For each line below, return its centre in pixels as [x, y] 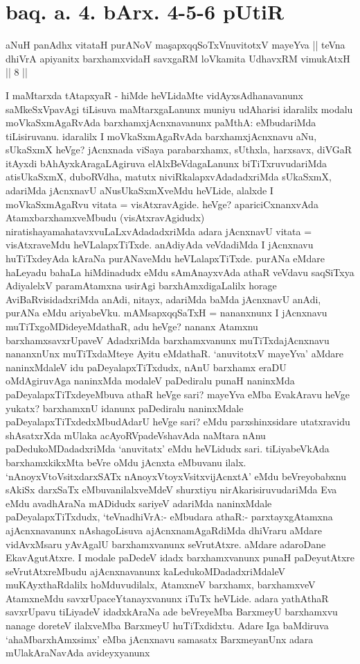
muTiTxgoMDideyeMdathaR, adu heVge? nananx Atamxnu [132, 326]
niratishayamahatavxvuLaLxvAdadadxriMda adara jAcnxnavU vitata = [159, 231]
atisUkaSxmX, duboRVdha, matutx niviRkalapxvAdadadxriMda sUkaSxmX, [169, 177]
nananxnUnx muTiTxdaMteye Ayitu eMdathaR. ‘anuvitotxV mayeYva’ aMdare [174, 354]
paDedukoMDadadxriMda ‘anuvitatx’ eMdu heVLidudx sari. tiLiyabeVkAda [168, 449]
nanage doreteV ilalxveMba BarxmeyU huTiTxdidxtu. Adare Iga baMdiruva [167, 625]
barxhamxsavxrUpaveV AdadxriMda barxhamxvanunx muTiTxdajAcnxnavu [168, 340]
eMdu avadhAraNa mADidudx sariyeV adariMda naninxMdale [139, 503]
